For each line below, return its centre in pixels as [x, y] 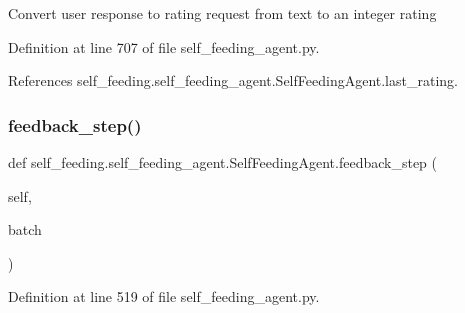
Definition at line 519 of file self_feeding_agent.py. [164, 296]
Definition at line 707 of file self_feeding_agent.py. [164, 46]
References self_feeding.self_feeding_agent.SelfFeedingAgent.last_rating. [233, 80]
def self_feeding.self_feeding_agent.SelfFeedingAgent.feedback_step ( [223, 162]
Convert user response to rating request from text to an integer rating [222, 13]
